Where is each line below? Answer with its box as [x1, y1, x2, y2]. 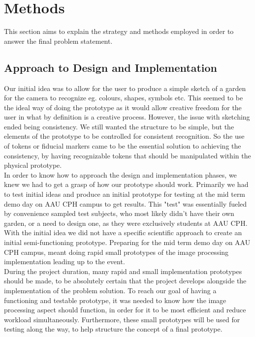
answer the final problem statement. [4, 35, 113, 46]
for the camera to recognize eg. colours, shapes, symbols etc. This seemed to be [4, 92, 243, 103]
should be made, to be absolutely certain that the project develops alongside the [4, 276, 247, 286]
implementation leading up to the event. [4, 256, 125, 267]
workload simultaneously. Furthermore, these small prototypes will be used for [4, 314, 240, 324]
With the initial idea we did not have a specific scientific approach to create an [4, 227, 242, 238]
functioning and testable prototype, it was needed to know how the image [4, 295, 226, 305]
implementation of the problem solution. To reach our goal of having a [4, 285, 217, 295]
